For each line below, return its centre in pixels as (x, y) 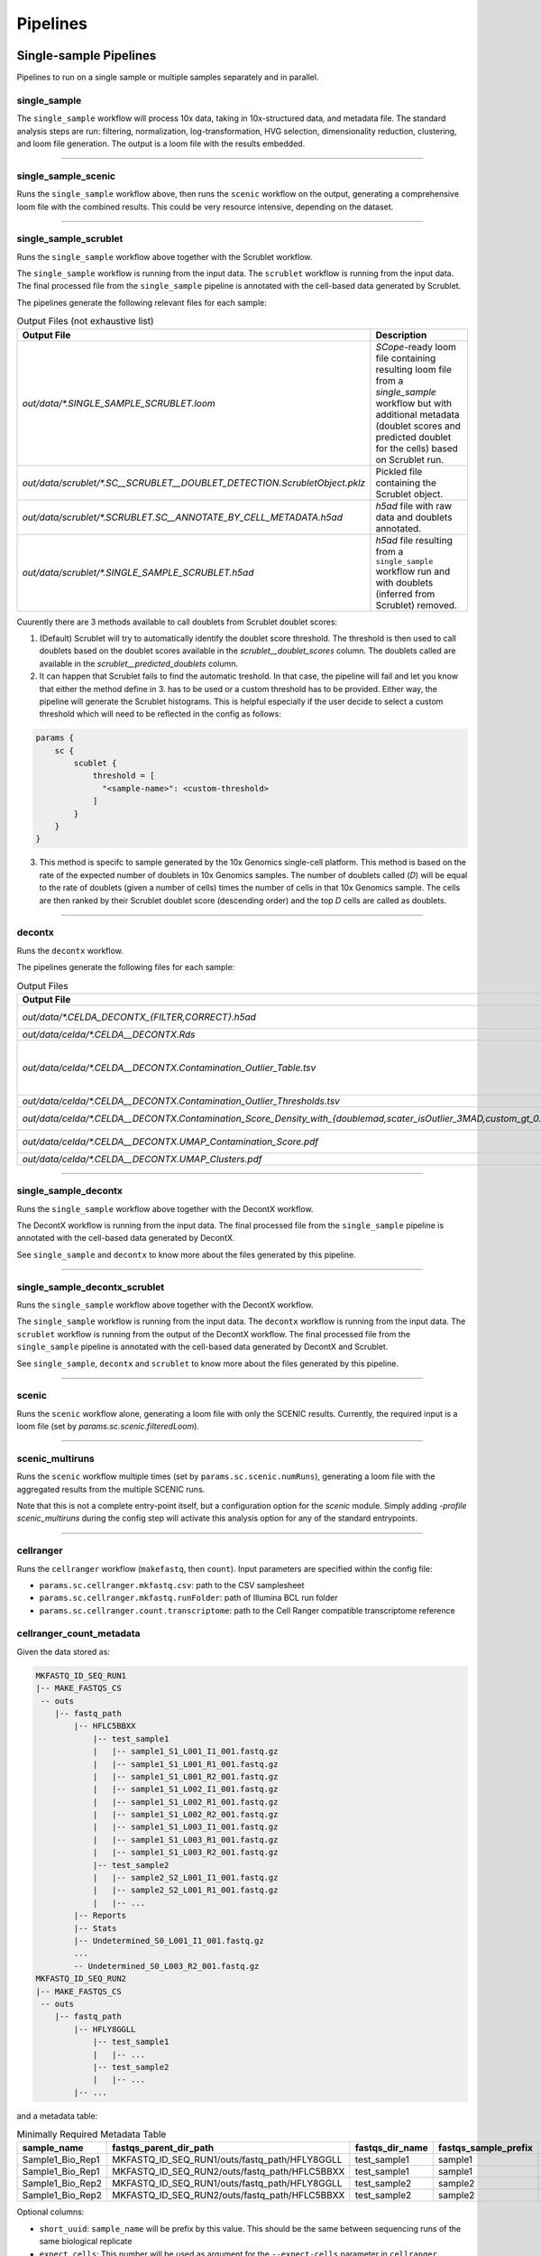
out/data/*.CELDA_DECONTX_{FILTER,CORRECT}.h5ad (139, 1017)
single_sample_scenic (66, 176)
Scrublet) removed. (416, 605)
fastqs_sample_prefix (486, 2148)
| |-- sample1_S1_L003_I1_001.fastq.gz (185, 1827)
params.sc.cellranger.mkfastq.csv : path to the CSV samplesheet (172, 1585)
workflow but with (414, 403)
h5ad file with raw (414, 505)
